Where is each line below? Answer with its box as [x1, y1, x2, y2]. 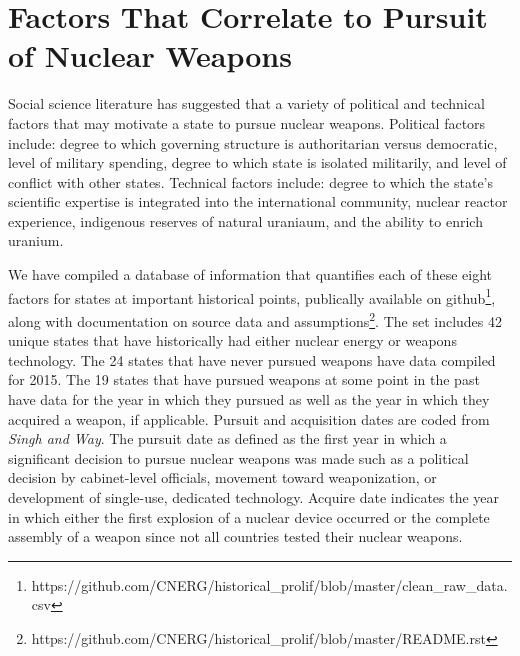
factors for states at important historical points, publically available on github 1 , [8, 284, 496, 308]
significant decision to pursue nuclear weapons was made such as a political [8, 447, 469, 468]
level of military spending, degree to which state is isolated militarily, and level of [8, 152, 507, 173]
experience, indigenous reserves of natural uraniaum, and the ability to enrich [8, 210, 483, 231]
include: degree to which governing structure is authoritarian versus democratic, [8, 132, 498, 153]
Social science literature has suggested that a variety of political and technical [8, 93, 485, 114]
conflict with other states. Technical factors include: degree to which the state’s [8, 171, 494, 192]
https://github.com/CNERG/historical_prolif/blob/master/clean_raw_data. [31, 574, 508, 595]
